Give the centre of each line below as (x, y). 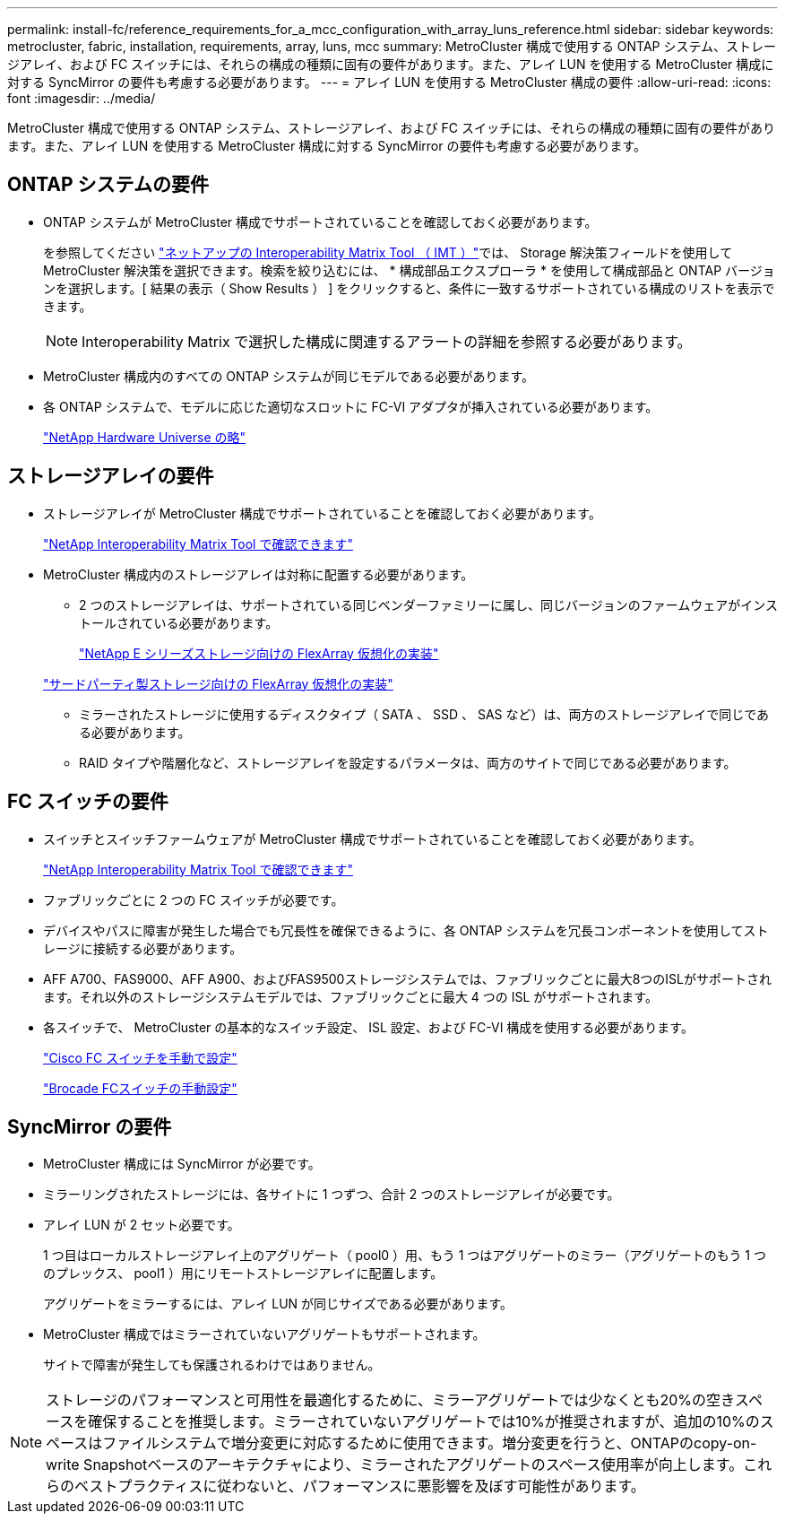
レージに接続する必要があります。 (143, 948)
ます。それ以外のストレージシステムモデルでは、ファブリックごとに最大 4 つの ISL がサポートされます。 (350, 996)
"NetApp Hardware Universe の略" (145, 437)
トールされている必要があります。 (179, 622)
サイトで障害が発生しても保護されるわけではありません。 (212, 1365)
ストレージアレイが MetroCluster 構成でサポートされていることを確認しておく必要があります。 (322, 513)
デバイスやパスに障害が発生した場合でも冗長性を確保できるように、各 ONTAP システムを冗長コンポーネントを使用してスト (406, 930)
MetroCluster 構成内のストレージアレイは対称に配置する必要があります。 (259, 574)
